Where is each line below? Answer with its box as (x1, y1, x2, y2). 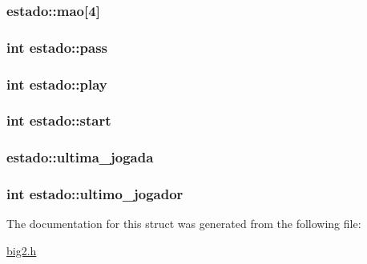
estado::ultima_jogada (6, 147, 154, 167)
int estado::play (6, 74, 107, 94)
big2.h (6, 242, 37, 259)
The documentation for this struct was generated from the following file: (6, 215, 361, 232)
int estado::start (6, 110, 111, 130)
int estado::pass (6, 37, 107, 57)
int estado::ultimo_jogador (6, 184, 183, 204)
